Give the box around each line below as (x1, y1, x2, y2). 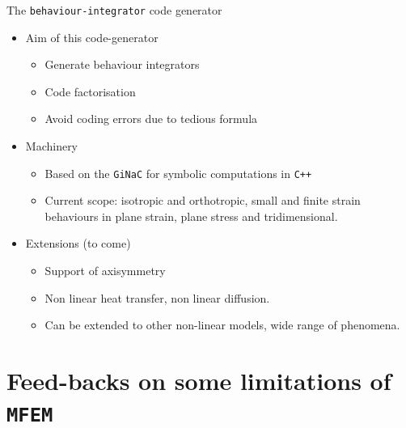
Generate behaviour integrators (44, 56, 200, 73)
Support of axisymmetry (44, 262, 166, 279)
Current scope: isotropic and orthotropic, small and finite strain (44, 192, 361, 209)
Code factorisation (44, 83, 136, 100)
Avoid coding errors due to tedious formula (44, 110, 258, 127)
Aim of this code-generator (25, 28, 159, 45)
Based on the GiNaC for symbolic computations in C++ (44, 164, 312, 181)
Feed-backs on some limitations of (6, 364, 391, 397)
